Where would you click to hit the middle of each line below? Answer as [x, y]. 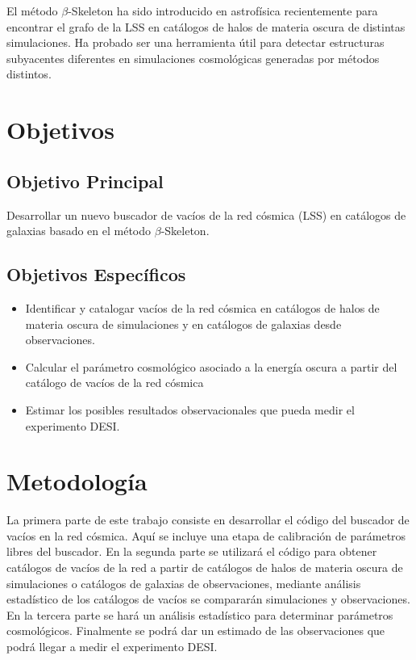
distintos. [29, 74]
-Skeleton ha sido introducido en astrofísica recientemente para [223, 11]
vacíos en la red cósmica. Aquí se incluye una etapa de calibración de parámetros [206, 535]
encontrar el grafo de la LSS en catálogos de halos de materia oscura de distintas [206, 26]
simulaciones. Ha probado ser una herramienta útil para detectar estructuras [196, 42]
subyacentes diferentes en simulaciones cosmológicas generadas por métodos [193, 58]
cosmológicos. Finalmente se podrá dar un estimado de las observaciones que [196, 631]
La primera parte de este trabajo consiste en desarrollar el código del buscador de [208, 520]
